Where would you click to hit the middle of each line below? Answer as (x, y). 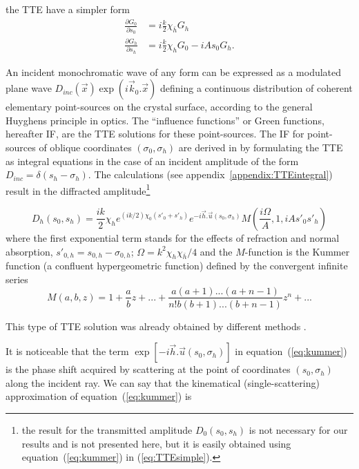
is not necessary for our (298, 429)
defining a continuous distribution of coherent (256, 88)
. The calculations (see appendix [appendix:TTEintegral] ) (210, 174)
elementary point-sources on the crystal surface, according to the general (159, 107)
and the (216, 251)
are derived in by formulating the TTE (261, 147)
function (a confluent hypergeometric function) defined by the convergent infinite (177, 266)
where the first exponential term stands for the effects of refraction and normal (173, 237)
